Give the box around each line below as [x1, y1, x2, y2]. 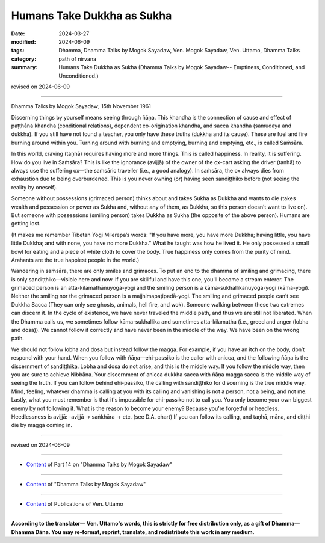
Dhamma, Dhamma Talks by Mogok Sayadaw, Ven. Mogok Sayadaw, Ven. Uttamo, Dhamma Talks [58, 47, 300, 54]
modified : [11, 38, 36, 45]
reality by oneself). [11, 183, 58, 191]
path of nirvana [58, 55, 96, 63]
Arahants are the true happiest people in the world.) [11, 256, 140, 263]
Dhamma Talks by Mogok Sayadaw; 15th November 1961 [11, 103, 152, 110]
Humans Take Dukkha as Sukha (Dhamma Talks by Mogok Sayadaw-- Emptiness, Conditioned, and [58, 64, 305, 71]
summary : [11, 64, 38, 71]
